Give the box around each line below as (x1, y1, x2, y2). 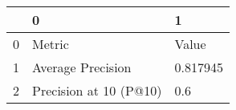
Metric (32, 35, 69, 53)
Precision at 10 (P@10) (32, 81, 162, 100)
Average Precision (32, 58, 132, 76)
